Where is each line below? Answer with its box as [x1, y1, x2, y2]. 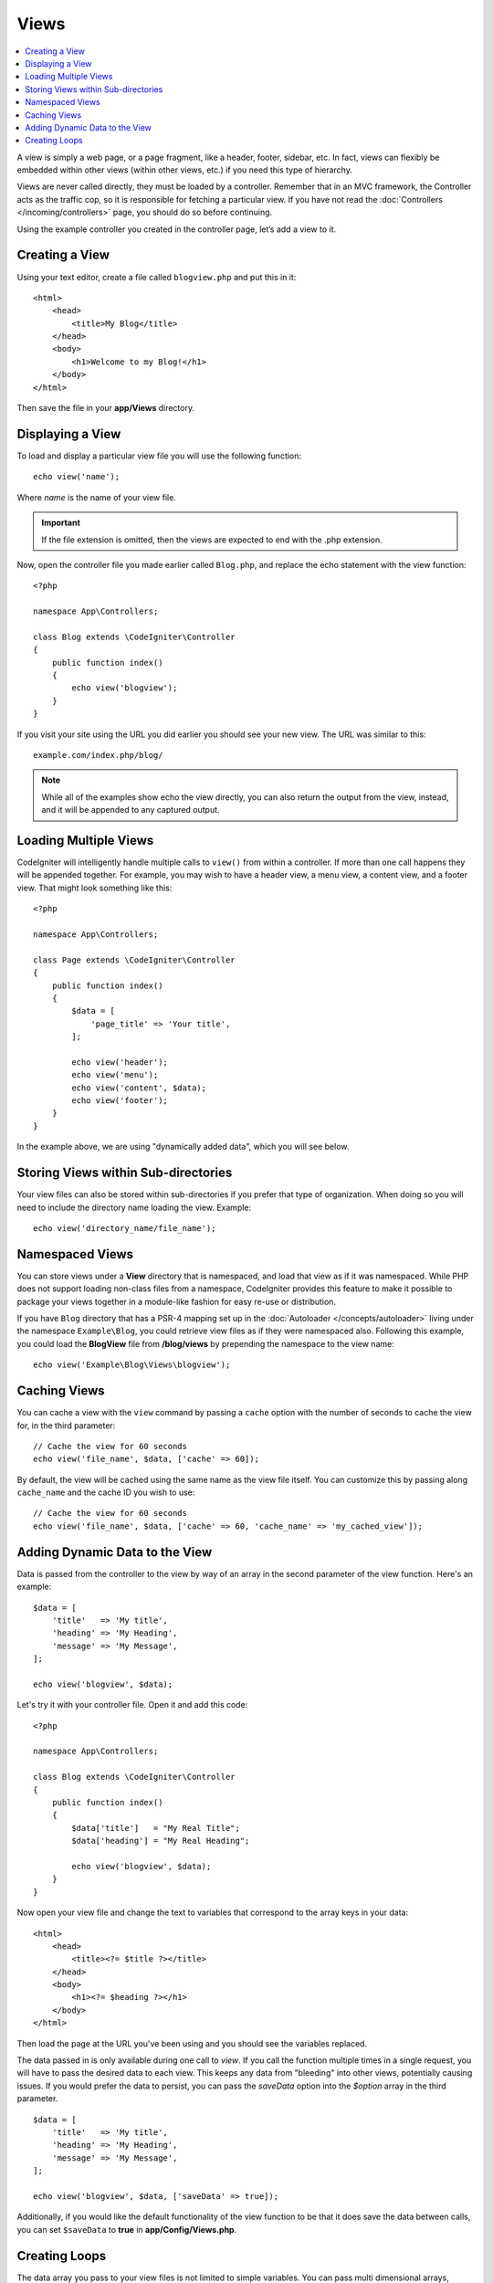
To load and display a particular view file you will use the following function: [16, 450, 301, 461]
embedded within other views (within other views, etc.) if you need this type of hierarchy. [16, 164, 353, 175]
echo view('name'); [33, 471, 121, 482]
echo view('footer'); [71, 1096, 169, 1106]
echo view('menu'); [71, 1069, 159, 1080]
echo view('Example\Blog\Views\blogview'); [33, 1360, 231, 1370]
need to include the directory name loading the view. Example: [16, 1202, 252, 1213]
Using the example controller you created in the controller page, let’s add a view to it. [16, 224, 337, 235]
